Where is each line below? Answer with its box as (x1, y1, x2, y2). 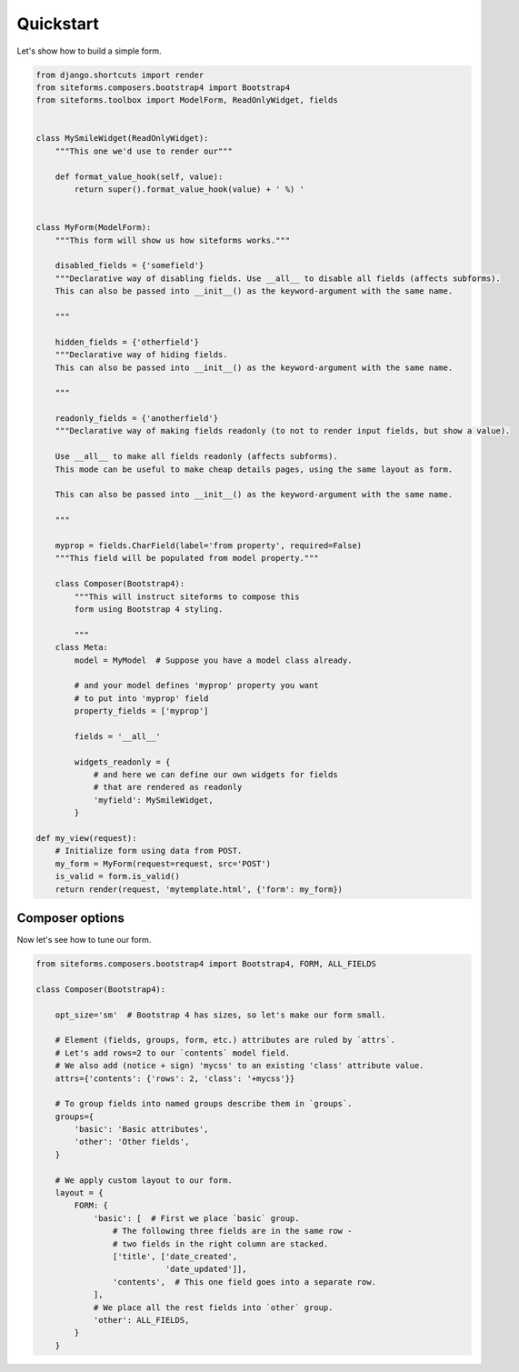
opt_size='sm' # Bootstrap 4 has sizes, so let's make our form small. (55, 1009, 386, 1020)
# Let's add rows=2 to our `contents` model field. (55, 1047, 291, 1058)
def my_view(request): (35, 833, 137, 843)
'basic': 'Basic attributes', (74, 1124, 209, 1135)
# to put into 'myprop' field (74, 693, 209, 704)
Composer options (16, 910, 125, 926)
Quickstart (16, 14, 100, 34)
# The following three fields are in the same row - (112, 1226, 353, 1237)
